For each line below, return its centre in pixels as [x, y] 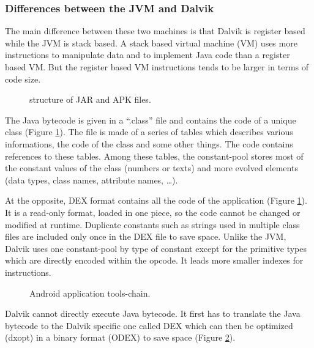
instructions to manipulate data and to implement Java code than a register [148, 55]
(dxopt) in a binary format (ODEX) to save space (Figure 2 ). [120, 337]
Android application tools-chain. [90, 293]
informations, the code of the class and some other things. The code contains [149, 143]
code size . [23, 79]
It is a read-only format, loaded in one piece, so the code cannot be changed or [153, 212]
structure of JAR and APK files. [90, 99]
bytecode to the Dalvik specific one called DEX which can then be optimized [149, 325]
